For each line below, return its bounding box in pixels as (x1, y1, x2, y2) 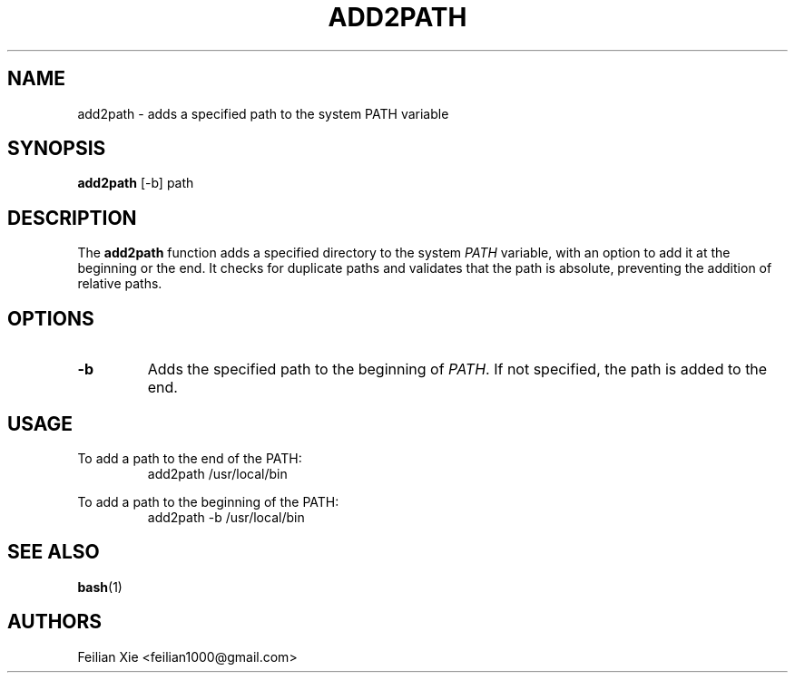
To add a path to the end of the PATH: (77, 450, 302, 466)
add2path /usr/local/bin (147, 465, 288, 481)
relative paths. (77, 276, 162, 292)
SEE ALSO (7, 540, 100, 564)
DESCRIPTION (7, 206, 137, 229)
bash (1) (77, 578, 123, 595)
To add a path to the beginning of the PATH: (77, 493, 339, 510)
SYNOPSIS (7, 137, 106, 160)
